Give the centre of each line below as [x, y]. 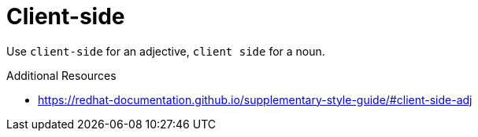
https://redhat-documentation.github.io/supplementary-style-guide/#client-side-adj [255, 99]
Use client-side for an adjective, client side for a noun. [166, 51]
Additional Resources [61, 75]
